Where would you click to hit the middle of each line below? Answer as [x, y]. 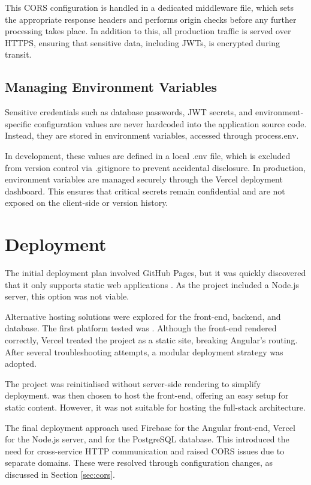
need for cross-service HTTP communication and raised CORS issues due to [145, 450]
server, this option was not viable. [67, 296]
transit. [18, 54]
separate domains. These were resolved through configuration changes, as [139, 462]
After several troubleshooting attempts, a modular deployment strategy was [144, 351]
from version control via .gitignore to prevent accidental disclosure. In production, [155, 167]
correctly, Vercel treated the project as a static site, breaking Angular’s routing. [151, 340]
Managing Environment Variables [111, 87]
